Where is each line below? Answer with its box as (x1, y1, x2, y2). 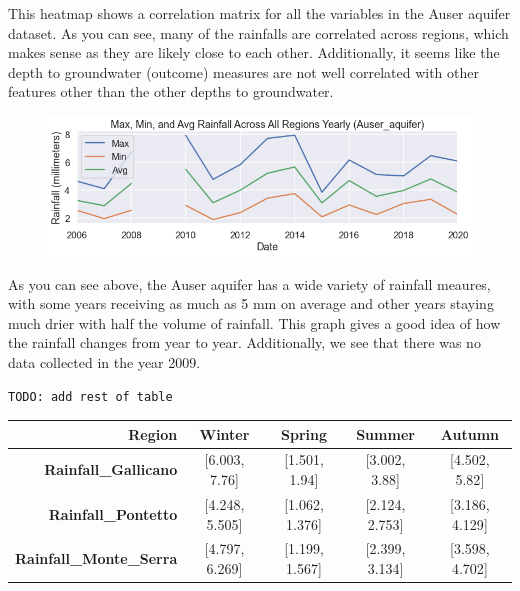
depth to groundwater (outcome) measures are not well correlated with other (8, 61, 479, 82)
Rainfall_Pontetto (48, 503, 178, 524)
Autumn (440, 423, 499, 444)
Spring (280, 423, 327, 444)
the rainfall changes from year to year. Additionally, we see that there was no (8, 332, 481, 353)
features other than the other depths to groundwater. (8, 81, 334, 102)
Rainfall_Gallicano (44, 459, 178, 480)
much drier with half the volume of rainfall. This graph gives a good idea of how (8, 312, 501, 333)
